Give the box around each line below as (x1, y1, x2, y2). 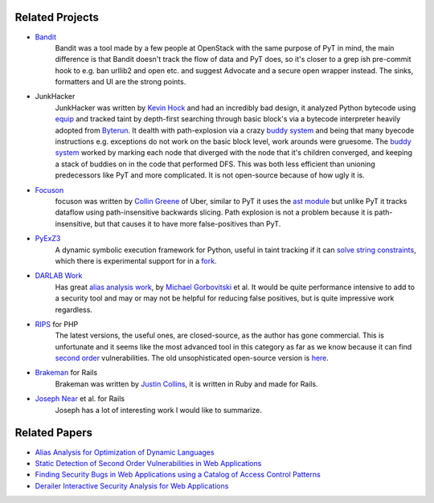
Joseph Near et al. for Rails (35, 394, 125, 403)
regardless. (55, 305, 92, 314)
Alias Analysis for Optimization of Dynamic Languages (35, 447, 215, 457)
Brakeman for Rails (35, 368, 98, 378)
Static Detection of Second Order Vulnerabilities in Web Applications (35, 458, 262, 468)
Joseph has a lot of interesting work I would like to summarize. (55, 405, 263, 415)
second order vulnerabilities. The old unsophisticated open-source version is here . (55, 354, 330, 363)
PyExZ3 (35, 234, 61, 243)
